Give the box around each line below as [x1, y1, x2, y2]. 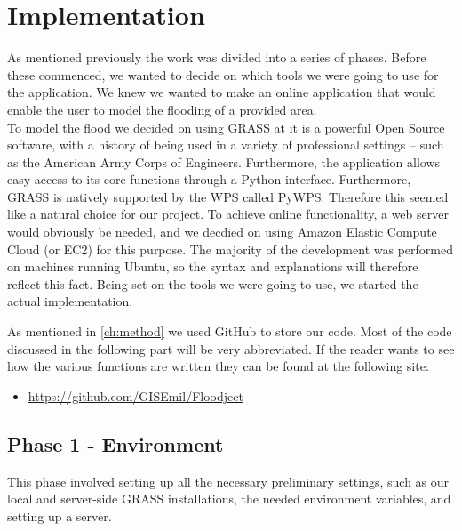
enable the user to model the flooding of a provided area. [7, 100, 317, 118]
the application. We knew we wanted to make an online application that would [7, 83, 436, 101]
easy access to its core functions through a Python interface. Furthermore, [7, 170, 411, 189]
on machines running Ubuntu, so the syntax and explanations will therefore [7, 257, 418, 276]
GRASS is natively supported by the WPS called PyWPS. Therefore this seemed [7, 187, 449, 205]
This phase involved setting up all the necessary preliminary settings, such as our [7, 471, 450, 490]
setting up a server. [7, 506, 112, 525]
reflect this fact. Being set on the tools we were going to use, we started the [7, 274, 418, 293]
